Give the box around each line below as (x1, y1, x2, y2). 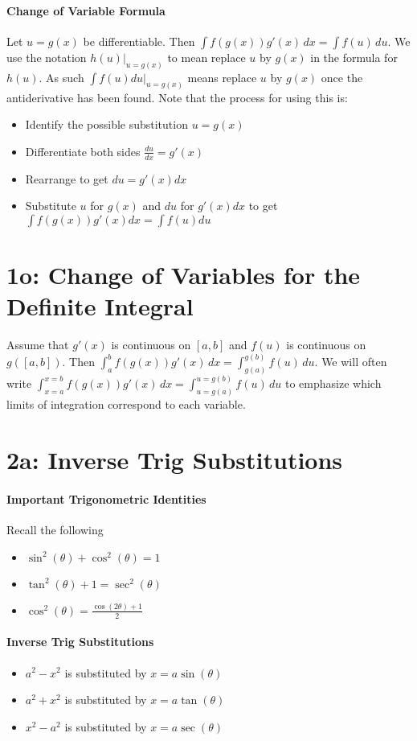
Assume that (6, 336, 69, 353)
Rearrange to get (25, 170, 108, 187)
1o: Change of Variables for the (6, 257, 361, 290)
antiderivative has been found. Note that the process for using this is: (6, 89, 348, 105)
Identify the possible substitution (25, 116, 188, 133)
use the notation (6, 48, 87, 65)
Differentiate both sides (25, 142, 141, 159)
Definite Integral (6, 290, 194, 323)
